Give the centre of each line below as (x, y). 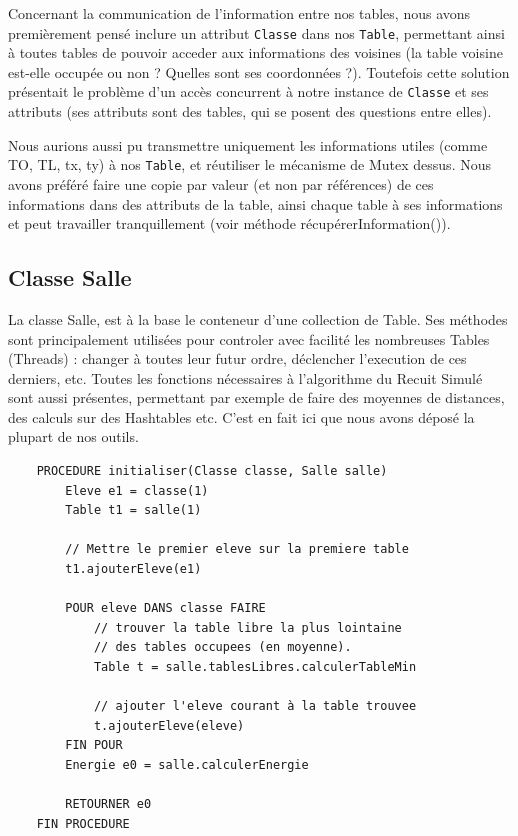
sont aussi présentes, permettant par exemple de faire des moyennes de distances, (256, 397)
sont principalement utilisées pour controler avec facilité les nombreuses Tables (249, 338)
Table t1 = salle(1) (133, 510)
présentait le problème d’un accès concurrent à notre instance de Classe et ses (248, 91)
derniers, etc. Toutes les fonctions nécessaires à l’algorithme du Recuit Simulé (245, 377)
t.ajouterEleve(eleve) (169, 725)
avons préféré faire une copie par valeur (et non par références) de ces (221, 183)
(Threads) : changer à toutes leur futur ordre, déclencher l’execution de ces (237, 358)
